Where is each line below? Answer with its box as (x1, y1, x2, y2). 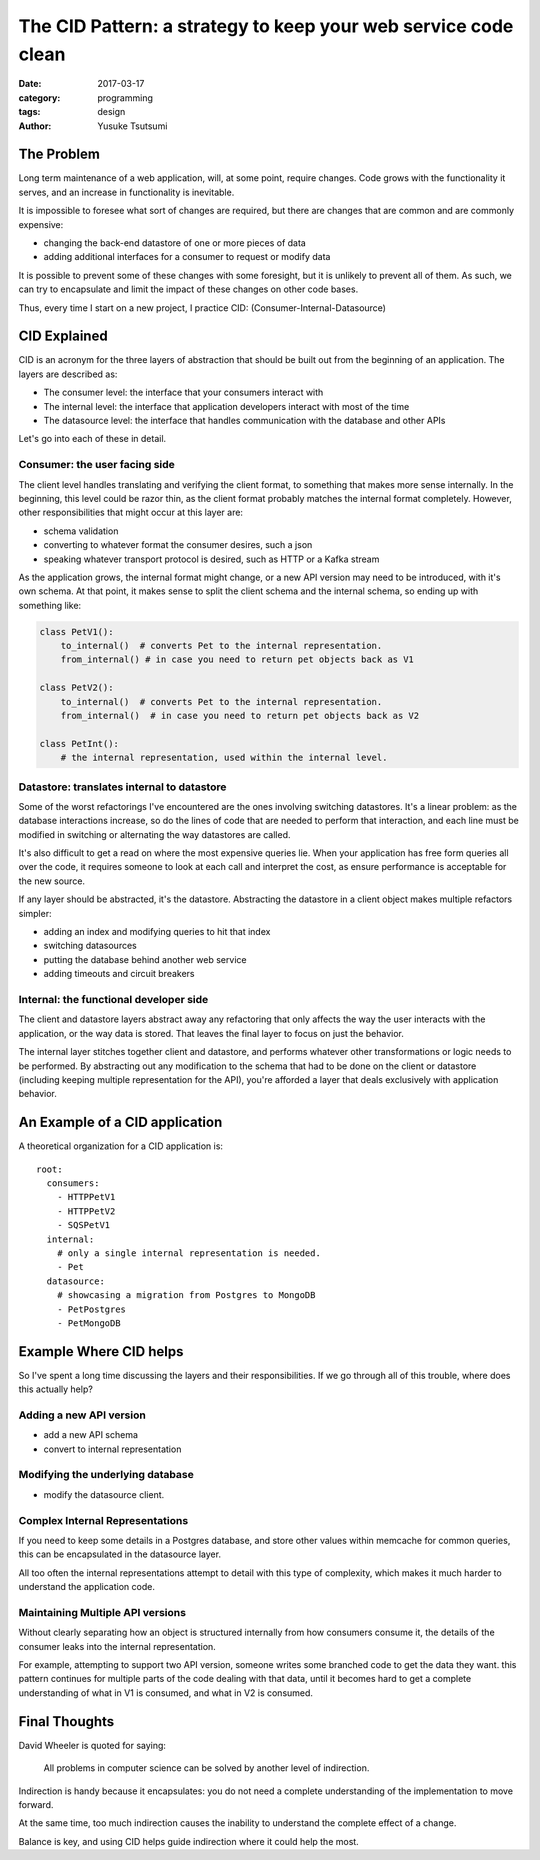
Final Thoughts (18, 1713, 115, 1730)
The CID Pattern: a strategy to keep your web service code (18, 15, 514, 37)
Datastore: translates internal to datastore (18, 780, 227, 794)
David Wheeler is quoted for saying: (18, 1739, 167, 1751)
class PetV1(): (39, 626, 114, 637)
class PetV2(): (39, 682, 114, 694)
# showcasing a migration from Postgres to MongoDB (56, 1290, 316, 1301)
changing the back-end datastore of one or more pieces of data (43, 236, 307, 249)
